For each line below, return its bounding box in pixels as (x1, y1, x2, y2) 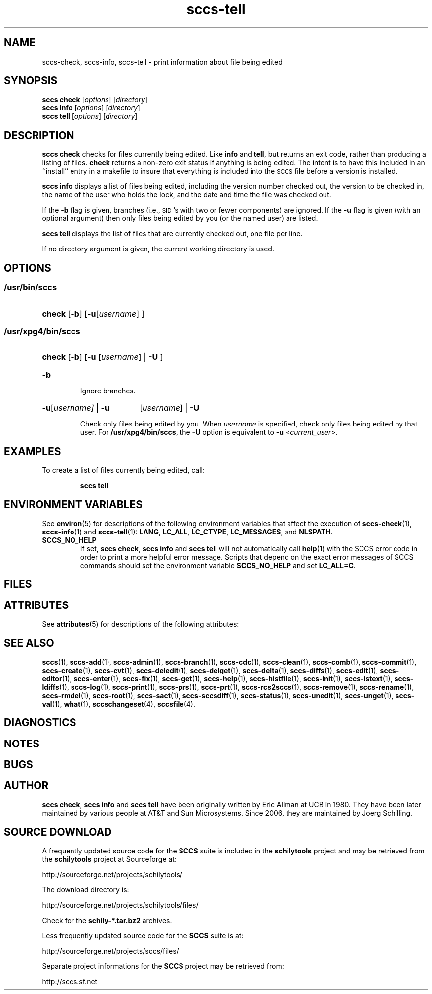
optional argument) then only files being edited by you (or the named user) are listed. (42, 214, 318, 223)
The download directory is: (42, 886, 129, 894)
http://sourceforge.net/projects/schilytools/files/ (42, 901, 199, 909)
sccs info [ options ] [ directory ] (42, 104, 140, 112)
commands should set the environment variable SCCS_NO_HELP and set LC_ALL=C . (80, 561, 356, 569)
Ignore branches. (80, 387, 136, 395)
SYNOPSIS (4, 74, 58, 87)
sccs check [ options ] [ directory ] (42, 95, 148, 104)
